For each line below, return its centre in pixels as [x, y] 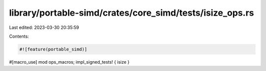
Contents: [19, 36]
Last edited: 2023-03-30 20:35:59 [44, 27]
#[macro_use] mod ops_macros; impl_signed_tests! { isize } [69, 62]
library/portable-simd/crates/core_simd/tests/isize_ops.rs [132, 13]
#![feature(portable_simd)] [53, 49]
